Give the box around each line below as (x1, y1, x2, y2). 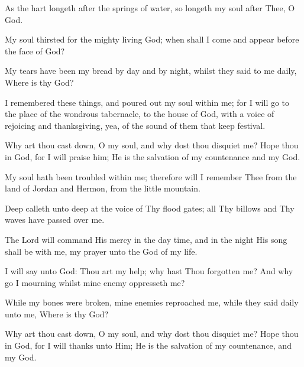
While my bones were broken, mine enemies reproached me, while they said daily (5, 296, 299, 308)
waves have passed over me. (5, 213, 105, 226)
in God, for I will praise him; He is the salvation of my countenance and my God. (5, 150, 300, 163)
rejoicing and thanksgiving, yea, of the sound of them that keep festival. (5, 119, 266, 131)
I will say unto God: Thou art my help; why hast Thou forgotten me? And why (5, 265, 293, 277)
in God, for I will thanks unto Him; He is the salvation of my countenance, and (5, 339, 292, 352)
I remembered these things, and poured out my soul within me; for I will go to (5, 96, 290, 108)
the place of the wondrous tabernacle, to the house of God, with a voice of (5, 108, 274, 120)
